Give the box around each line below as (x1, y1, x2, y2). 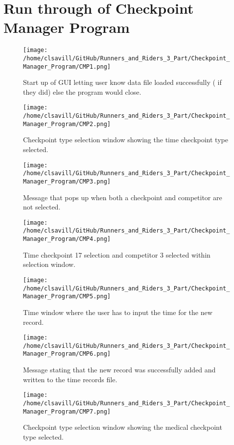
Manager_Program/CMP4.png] (23, 236, 111, 243)
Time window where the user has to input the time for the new (23, 307, 212, 317)
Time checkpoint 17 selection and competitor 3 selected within (23, 249, 211, 260)
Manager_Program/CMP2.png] (23, 120, 111, 128)
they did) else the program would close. (23, 86, 141, 97)
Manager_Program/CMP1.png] (23, 63, 111, 70)
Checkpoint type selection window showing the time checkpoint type (23, 134, 228, 145)
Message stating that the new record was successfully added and (23, 365, 216, 375)
